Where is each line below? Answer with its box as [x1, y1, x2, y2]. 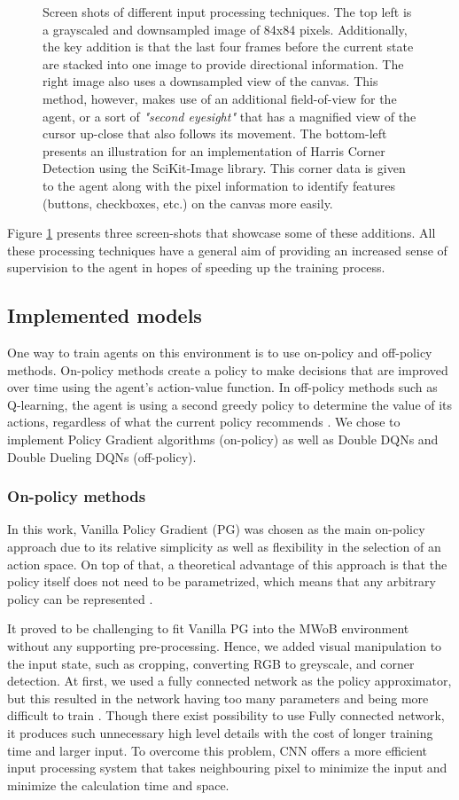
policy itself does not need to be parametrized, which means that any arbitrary [7, 572, 436, 591]
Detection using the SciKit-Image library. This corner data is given [43, 159, 406, 177]
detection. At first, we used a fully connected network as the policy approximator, [7, 671, 452, 690]
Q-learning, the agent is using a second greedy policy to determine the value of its [7, 395, 453, 413]
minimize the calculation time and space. [7, 775, 229, 794]
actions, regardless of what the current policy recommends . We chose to [7, 412, 401, 431]
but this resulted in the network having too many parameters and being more [7, 688, 429, 707]
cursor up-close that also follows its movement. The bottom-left [43, 124, 387, 143]
